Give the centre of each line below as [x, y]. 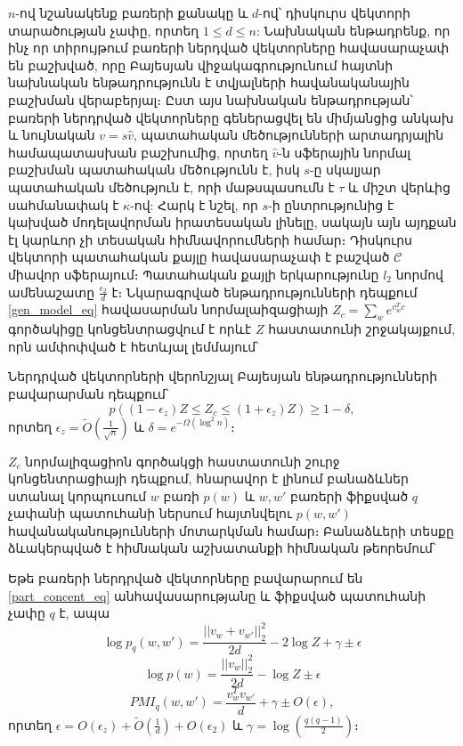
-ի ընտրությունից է [331, 204]
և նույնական [52, 135]
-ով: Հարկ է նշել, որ [194, 204]
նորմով [419, 274]
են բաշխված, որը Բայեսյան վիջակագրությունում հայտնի [201, 65]
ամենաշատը [52, 292]
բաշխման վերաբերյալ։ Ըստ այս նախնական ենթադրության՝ [211, 99]
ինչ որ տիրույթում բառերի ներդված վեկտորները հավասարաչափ [229, 48]
